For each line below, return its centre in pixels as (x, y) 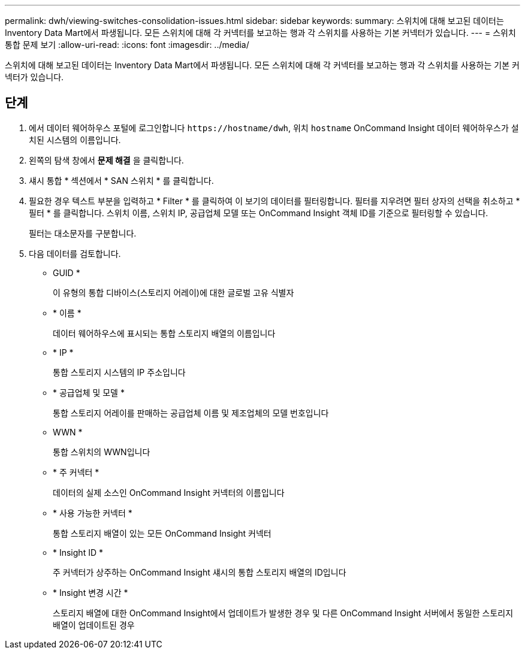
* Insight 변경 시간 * (90, 592)
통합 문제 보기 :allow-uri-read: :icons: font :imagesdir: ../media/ (127, 45)
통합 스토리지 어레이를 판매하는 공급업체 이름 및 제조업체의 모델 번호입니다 (191, 413)
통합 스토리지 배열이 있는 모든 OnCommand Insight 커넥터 (162, 533)
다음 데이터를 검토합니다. (75, 253)
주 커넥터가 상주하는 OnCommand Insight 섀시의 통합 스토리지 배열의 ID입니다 (200, 572)
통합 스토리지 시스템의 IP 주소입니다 (119, 372)
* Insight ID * (78, 552)
